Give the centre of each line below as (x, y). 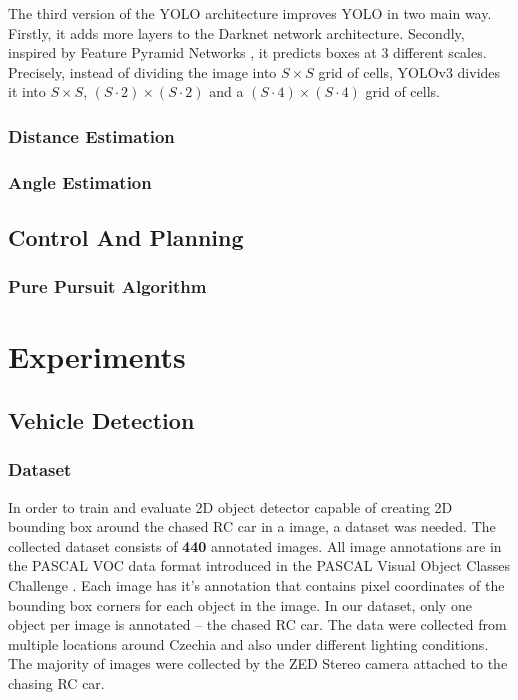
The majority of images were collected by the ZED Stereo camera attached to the (258, 663)
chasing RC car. (56, 683)
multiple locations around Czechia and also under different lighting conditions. (248, 643)
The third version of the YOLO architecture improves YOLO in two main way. (250, 13)
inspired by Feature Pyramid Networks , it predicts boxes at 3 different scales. (247, 52)
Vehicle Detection (101, 420)
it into (27, 91)
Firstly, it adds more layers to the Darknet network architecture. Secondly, (236, 32)
